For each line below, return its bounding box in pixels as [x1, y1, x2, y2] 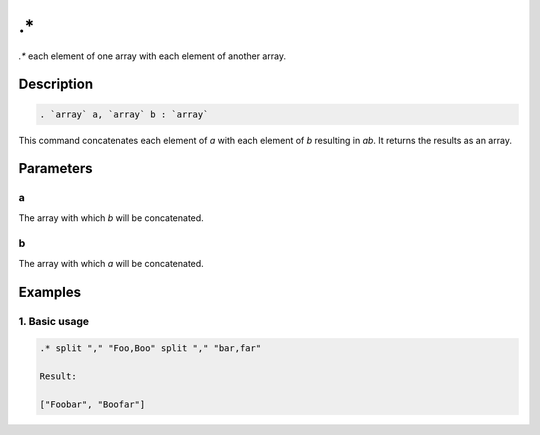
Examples [18, 283, 82, 300]
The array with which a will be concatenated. [18, 257, 204, 269]
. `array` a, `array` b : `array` [39, 108, 209, 120]
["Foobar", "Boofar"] [39, 398, 146, 410]
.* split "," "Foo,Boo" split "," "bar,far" [39, 343, 262, 354]
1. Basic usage [18, 314, 90, 328]
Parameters [18, 160, 93, 177]
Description [18, 76, 94, 93]
